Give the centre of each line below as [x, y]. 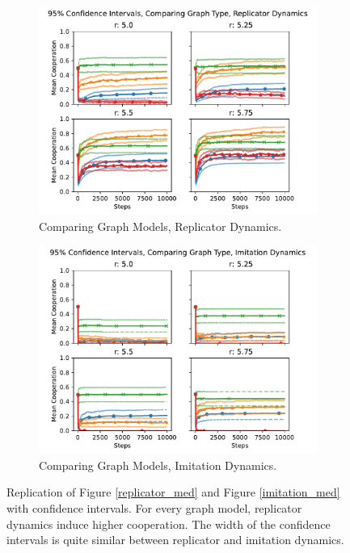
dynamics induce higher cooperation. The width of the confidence [169, 524]
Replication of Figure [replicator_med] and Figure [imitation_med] [173, 492]
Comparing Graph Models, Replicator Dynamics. [160, 226]
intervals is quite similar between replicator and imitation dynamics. [175, 540]
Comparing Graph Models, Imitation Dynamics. [158, 465]
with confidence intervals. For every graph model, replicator [154, 507]
